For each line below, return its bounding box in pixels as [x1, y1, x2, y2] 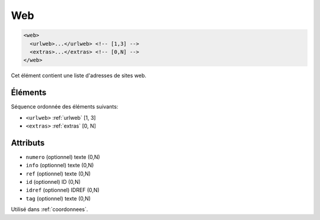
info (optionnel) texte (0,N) [25, 162, 94, 169]
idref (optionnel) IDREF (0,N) [25, 187, 100, 194]
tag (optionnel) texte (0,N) [25, 195, 91, 202]
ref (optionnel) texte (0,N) [25, 170, 91, 177]
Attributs [11, 138, 45, 148]
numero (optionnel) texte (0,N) [25, 153, 100, 160]
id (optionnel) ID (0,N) [25, 178, 81, 186]
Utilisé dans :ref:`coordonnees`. [11, 206, 88, 213]
